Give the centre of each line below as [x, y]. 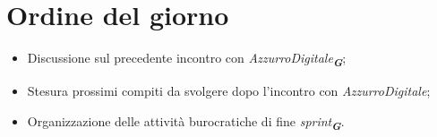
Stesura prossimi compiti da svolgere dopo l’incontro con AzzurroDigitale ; [229, 91]
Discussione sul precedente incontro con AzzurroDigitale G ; [187, 59]
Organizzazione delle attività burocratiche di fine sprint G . [186, 122]
